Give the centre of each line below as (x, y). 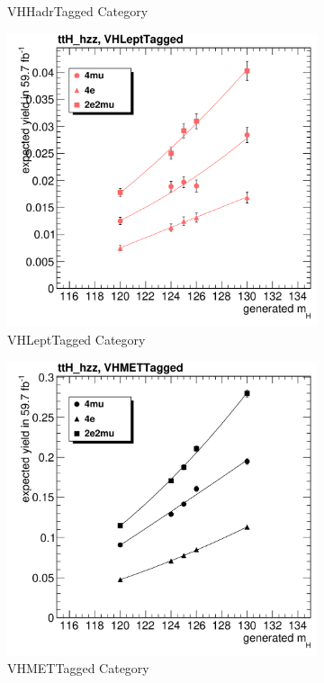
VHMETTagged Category (78, 668)
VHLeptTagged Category (76, 340)
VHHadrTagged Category (78, 11)
